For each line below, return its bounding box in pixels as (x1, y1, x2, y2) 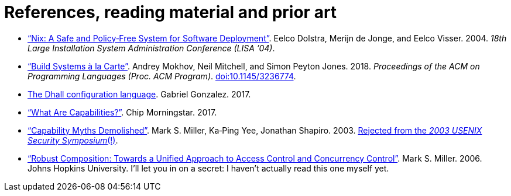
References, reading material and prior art (4, 2, 337, 22)
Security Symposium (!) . (28, 135, 118, 145)
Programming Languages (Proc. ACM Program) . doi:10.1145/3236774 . (28, 71, 296, 81)
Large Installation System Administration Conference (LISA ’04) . (28, 43, 275, 53)
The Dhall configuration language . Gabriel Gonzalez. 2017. (28, 89, 251, 99)
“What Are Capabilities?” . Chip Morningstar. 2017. (28, 107, 217, 117)
